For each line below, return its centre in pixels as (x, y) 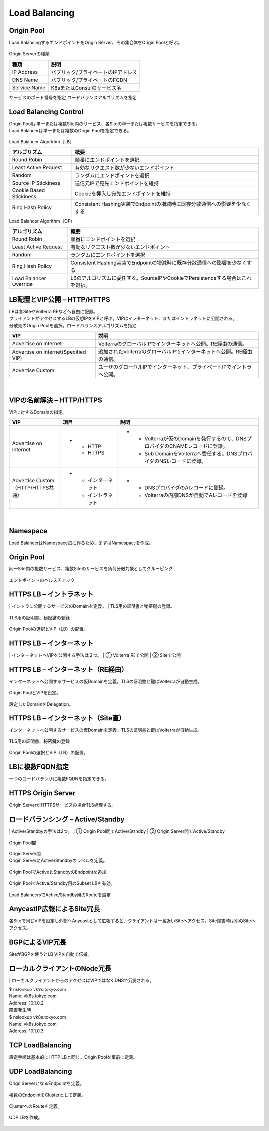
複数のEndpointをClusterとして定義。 (48, 1095)
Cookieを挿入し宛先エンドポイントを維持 (123, 193)
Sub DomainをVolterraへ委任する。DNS (191, 454)
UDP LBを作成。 (26, 1117)
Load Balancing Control (46, 111)
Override (23, 284)
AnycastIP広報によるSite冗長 (55, 909)
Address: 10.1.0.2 (27, 1003)
